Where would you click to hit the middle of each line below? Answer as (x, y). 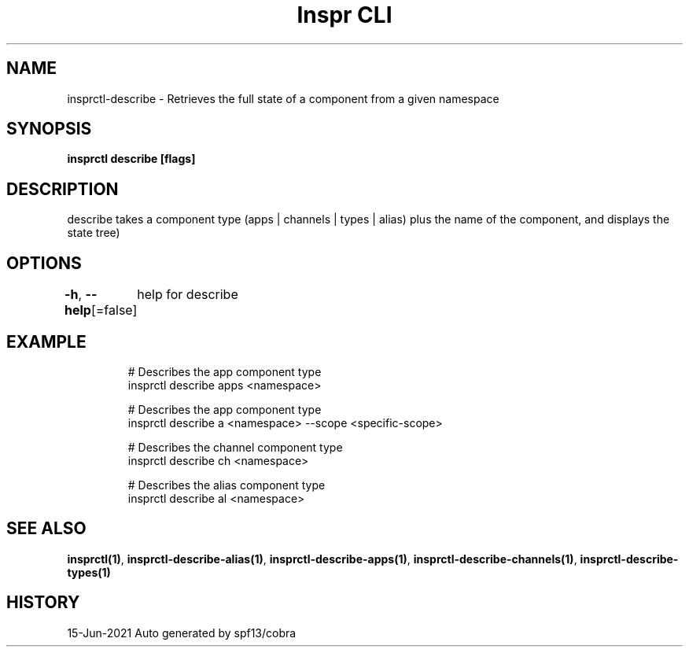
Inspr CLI (344, 15)
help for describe (188, 295)
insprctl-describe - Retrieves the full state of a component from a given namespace (283, 98)
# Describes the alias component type (227, 485)
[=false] (114, 310)
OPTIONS (44, 263)
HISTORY (43, 603)
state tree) (94, 233)
